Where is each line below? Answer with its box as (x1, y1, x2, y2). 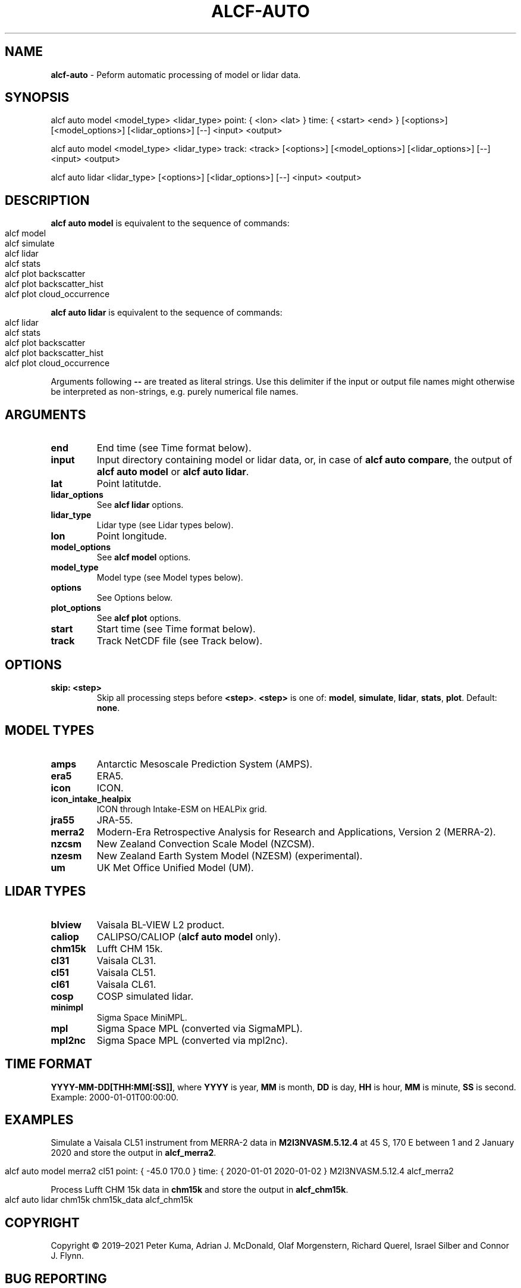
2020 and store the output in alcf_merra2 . (51, 1147, 216, 1158)
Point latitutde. (96, 478, 162, 490)
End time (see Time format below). (96, 442, 252, 454)
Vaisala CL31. (96, 954, 156, 966)
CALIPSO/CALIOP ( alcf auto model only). (96, 930, 281, 943)
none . (96, 702, 120, 713)
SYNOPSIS (5, 90, 70, 105)
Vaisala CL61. (96, 978, 156, 990)
